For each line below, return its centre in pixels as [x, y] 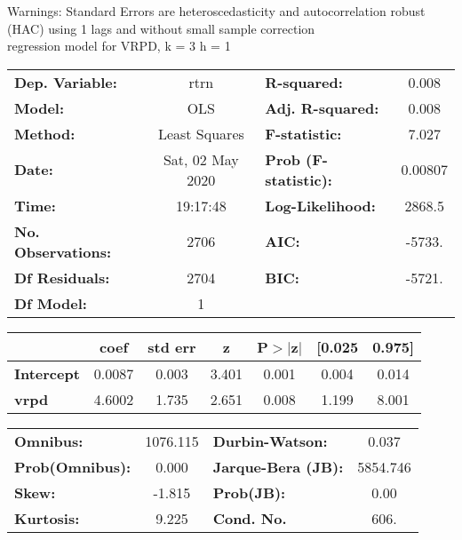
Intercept [47, 373]
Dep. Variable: [66, 82]
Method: [45, 133]
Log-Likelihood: [320, 205]
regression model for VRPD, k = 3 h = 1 [119, 46]
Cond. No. [250, 518]
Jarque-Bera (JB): [278, 466]
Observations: [63, 251]
